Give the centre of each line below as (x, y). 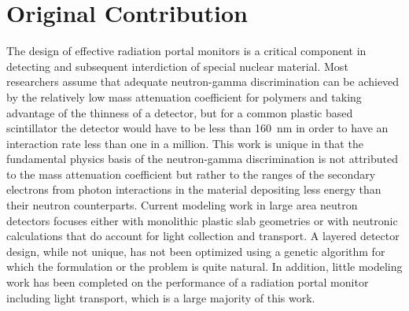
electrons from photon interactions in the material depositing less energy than (194, 189)
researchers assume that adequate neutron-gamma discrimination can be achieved (203, 81)
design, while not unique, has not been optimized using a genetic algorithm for (196, 251)
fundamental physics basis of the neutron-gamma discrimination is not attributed (203, 159)
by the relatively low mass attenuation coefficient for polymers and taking (184, 96)
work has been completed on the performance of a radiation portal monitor (188, 282)
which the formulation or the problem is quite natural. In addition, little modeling (204, 267)
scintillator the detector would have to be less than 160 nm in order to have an (197, 128)
